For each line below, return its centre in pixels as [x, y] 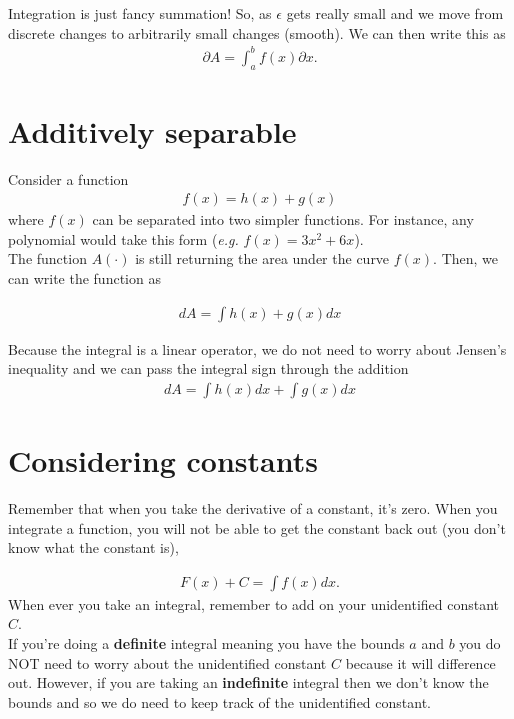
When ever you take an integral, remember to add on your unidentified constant [254, 603]
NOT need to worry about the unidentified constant [167, 662]
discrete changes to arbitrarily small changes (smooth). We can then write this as [257, 32]
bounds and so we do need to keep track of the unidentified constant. [219, 701]
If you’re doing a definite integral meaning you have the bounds [206, 643]
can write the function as [84, 278]
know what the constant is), [93, 547]
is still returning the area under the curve [262, 258]
